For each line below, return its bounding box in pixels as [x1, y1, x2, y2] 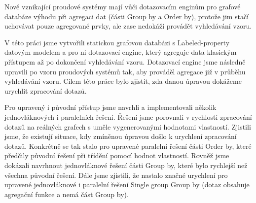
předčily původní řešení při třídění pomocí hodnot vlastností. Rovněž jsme [4, 150, 229, 161]
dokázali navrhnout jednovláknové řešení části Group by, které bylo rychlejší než [4, 160, 248, 170]
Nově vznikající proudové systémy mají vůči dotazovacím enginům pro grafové [4, 1, 241, 11]
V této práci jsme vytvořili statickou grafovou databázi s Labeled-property [4, 37, 230, 47]
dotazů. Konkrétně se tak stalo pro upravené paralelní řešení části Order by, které [4, 140, 252, 151]
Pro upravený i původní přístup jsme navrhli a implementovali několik [4, 102, 217, 112]
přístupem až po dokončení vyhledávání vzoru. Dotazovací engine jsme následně [4, 56, 246, 67]
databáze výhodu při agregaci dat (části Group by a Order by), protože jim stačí [4, 11, 249, 21]
